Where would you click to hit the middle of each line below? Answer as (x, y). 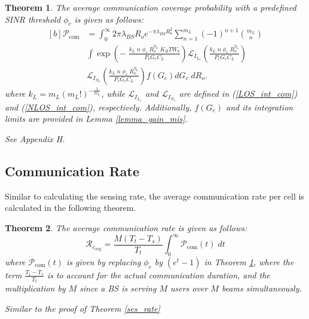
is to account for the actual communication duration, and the (158, 274)
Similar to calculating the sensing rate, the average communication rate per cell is (154, 196)
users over (189, 288)
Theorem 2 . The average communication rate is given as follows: (126, 228)
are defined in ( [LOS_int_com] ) (238, 93)
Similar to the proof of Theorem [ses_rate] (82, 308)
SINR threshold (33, 19)
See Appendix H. (35, 139)
